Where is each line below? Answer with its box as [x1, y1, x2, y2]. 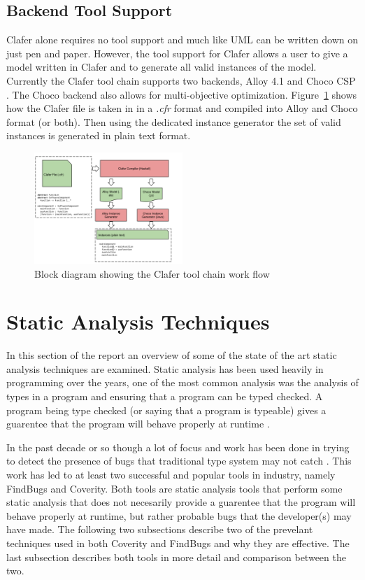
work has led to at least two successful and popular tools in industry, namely [6, 467, 336, 482]
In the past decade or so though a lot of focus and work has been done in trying [6, 439, 350, 454]
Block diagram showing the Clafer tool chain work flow [34, 266, 270, 281]
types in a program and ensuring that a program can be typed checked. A [6, 389, 323, 404]
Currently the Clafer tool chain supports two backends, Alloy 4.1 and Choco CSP [6, 73, 356, 87]
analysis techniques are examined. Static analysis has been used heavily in [6, 361, 324, 376]
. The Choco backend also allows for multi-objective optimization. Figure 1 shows [6, 87, 357, 101]
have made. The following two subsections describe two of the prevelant [6, 522, 313, 537]
